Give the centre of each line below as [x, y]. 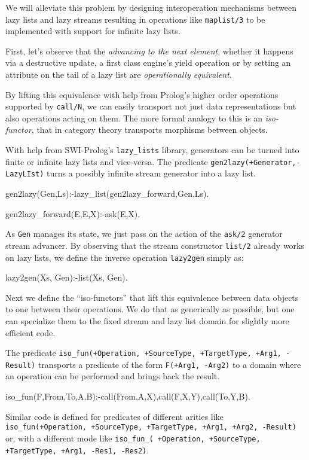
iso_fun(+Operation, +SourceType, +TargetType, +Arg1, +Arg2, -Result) [151, 427]
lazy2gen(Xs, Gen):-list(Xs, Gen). [67, 277]
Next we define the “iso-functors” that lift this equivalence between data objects [152, 297]
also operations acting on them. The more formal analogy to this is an [134, 118]
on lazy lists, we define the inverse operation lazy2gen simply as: [125, 257]
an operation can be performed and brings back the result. [113, 376]
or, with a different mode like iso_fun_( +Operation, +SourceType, [133, 438]
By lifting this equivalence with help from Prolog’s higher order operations [142, 94]
